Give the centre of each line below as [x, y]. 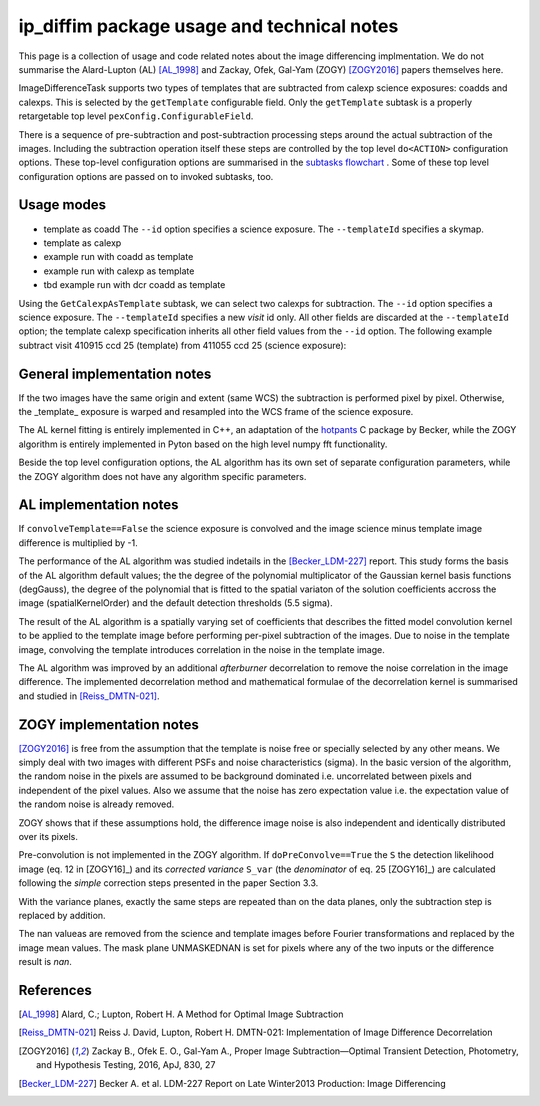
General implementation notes [115, 373]
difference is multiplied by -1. [78, 542]
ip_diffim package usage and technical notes [208, 26]
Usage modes [62, 205]
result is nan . [45, 962]
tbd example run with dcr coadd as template [134, 285]
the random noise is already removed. [96, 804]
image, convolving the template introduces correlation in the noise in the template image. [201, 649]
